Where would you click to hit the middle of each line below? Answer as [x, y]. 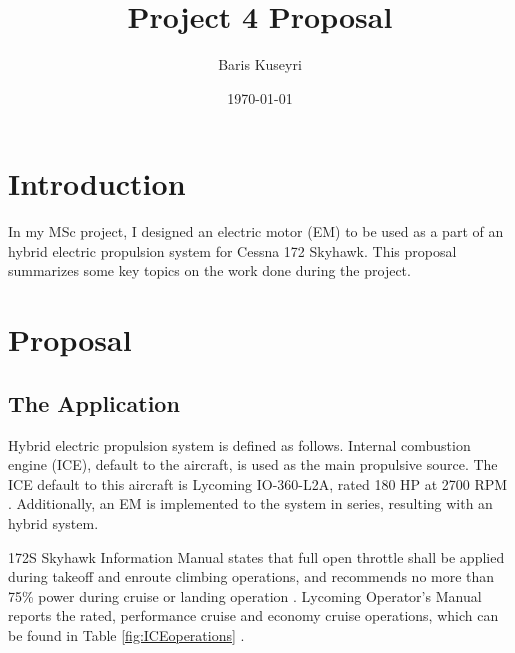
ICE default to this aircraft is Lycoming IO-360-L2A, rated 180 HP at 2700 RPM [258, 483]
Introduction [97, 183]
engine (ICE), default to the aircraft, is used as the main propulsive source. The [253, 464]
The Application [94, 402]
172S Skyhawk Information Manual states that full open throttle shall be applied [256, 556]
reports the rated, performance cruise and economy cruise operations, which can [253, 615]
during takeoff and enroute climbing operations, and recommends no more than [251, 576]
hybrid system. [53, 522]
